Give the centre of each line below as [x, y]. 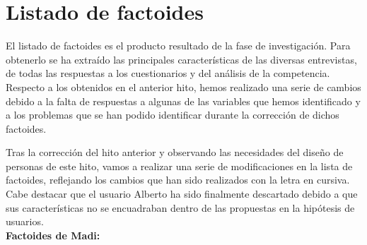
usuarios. [25, 221]
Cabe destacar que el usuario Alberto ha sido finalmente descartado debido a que [182, 194]
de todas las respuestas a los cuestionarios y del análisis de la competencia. [168, 73]
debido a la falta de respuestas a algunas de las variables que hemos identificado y [183, 101]
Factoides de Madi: [53, 235]
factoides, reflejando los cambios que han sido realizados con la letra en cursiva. [178, 180]
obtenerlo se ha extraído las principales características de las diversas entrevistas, [181, 59]
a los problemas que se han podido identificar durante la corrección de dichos [173, 115]
